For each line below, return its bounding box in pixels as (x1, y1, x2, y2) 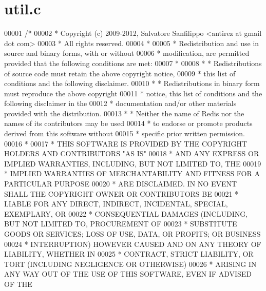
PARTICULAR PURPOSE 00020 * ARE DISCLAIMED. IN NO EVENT (4, 178, 237, 189)
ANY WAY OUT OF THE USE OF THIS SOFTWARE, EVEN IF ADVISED (4, 268, 252, 279)
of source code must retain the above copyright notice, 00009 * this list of (4, 68, 236, 78)
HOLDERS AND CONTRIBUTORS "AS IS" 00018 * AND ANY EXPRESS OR (4, 148, 259, 159)
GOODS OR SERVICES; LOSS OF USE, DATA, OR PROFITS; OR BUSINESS (4, 228, 261, 239)
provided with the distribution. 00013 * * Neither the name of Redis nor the (4, 108, 244, 118)
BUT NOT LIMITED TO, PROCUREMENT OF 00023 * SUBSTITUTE (4, 218, 237, 229)
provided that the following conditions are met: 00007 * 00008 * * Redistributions (4, 57, 262, 68)
